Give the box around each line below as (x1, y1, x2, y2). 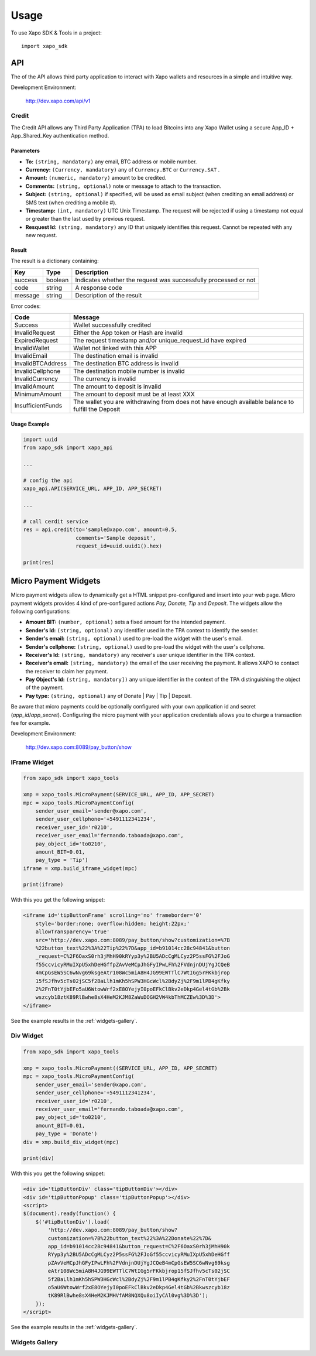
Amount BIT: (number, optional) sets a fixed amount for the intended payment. (25, 618, 226, 626)
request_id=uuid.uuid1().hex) (75, 542, 162, 549)
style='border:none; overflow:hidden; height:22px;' (35, 920, 190, 927)
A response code (75, 283, 122, 292)
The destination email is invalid (73, 352, 158, 360)
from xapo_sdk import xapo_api (23, 444, 114, 451)
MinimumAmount (14, 390, 61, 398)
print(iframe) (23, 881, 64, 888)
